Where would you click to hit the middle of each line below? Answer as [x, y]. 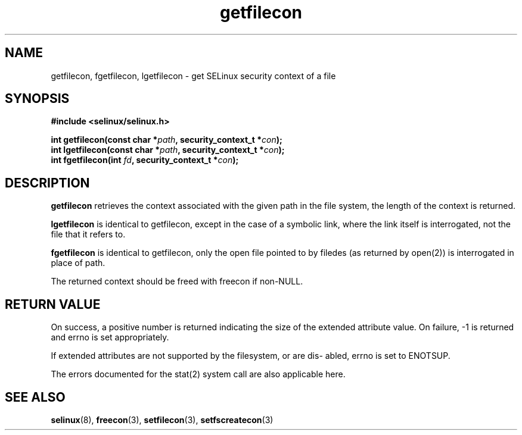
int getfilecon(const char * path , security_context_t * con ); [167, 140]
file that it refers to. [88, 234]
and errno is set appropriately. [110, 337]
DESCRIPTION [47, 183]
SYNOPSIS [37, 99]
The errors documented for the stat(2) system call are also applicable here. [198, 374]
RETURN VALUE [53, 304]
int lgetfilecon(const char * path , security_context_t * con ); [168, 150]
